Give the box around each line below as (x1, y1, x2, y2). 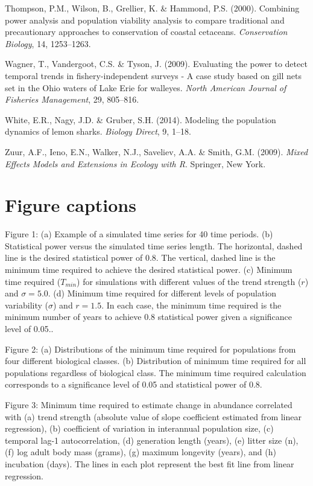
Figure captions (5, 193, 136, 217)
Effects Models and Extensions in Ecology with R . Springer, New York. (5, 157, 266, 170)
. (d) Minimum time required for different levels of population (48, 287, 277, 299)
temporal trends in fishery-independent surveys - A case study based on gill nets (5, 69, 302, 82)
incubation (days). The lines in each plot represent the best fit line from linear (5, 457, 294, 470)
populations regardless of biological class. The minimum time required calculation (5, 366, 306, 379)
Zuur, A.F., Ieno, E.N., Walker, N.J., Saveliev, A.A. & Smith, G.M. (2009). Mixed (5, 145, 308, 158)
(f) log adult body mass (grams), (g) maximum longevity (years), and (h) (5, 446, 276, 458)
